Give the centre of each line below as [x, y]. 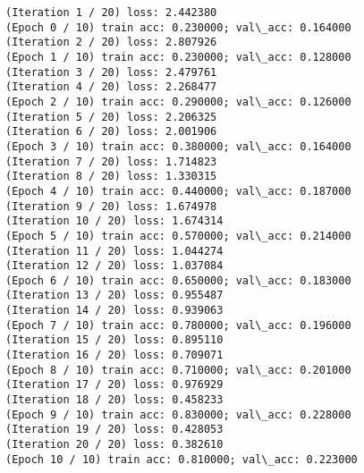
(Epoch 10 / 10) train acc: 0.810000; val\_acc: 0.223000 [182, 459]
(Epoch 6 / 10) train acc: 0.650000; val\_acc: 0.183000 [178, 280]
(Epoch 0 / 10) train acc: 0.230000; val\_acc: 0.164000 [178, 27]
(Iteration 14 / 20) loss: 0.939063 [114, 311]
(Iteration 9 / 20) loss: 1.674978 [111, 206]
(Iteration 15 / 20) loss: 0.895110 [114, 340]
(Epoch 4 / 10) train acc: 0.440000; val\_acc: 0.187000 [178, 191]
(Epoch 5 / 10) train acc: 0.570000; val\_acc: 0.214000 [178, 236]
